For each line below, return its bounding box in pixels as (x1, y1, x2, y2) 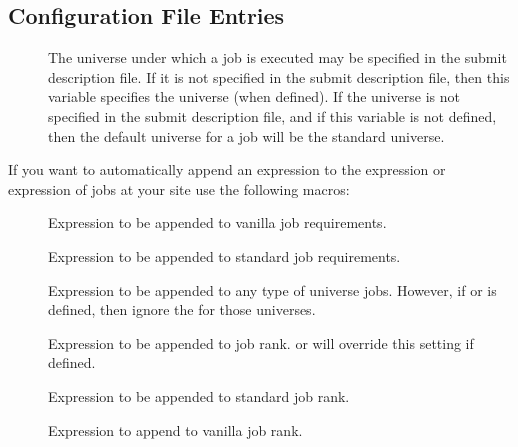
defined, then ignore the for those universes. (48, 299, 316, 320)
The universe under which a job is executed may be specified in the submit (48, 47, 507, 68)
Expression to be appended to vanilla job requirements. (48, 212, 387, 233)
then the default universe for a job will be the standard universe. (48, 125, 445, 146)
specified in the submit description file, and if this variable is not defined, (48, 105, 497, 126)
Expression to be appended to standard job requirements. (48, 245, 401, 266)
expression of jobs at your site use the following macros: (8, 178, 350, 199)
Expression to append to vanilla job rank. (48, 419, 303, 440)
